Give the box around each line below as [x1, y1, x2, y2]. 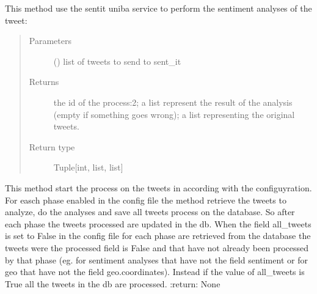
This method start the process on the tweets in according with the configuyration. [5, 181, 312, 194]
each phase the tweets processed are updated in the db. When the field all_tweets [5, 217, 312, 230]
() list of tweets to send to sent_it [53, 54, 181, 67]
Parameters [29, 34, 71, 47]
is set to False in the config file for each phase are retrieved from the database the [5, 229, 311, 242]
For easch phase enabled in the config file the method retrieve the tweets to [5, 193, 286, 206]
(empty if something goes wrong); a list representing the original [53, 108, 295, 120]
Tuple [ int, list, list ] [53, 161, 123, 174]
